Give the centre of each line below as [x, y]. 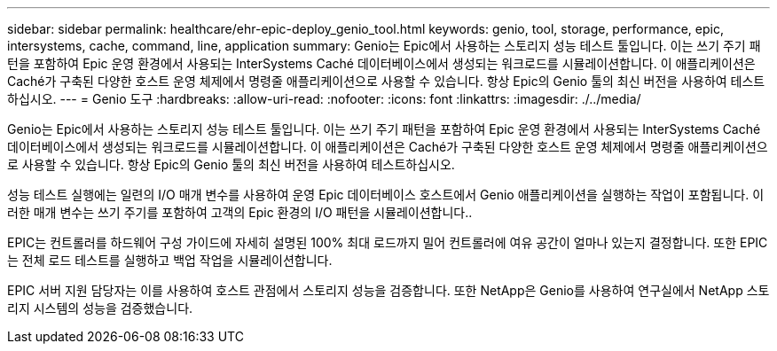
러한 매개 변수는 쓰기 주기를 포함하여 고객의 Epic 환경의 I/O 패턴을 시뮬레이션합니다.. [240, 212]
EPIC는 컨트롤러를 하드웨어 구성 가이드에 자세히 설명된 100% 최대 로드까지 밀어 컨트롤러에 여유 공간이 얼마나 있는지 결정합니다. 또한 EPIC [388, 242]
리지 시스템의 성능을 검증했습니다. [100, 308]
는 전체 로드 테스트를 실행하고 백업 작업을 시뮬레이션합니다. [170, 260]
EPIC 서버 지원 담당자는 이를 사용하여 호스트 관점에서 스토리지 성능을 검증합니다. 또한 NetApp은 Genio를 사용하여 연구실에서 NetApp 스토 [388, 290]
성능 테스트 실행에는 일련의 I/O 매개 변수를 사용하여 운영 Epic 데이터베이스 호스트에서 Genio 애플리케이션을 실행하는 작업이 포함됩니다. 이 [386, 195]
